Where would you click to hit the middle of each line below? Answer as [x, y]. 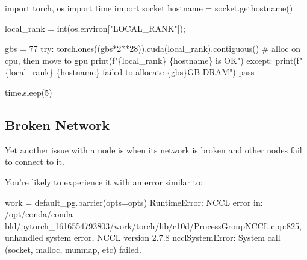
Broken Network [57, 124]
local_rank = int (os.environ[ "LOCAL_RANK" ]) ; [95, 28]
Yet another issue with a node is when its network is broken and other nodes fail [153, 150]
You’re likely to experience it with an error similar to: [104, 181]
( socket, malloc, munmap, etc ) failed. [73, 249]
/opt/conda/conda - [40, 214]
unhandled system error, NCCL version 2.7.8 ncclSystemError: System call [143, 237]
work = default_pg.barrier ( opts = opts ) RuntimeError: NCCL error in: [134, 202]
